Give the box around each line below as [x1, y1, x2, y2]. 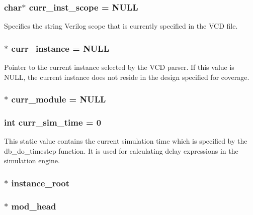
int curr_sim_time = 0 [4, 116, 102, 128]
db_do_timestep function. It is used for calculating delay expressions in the [4, 145, 238, 156]
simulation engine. [4, 155, 60, 166]
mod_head [11, 199, 56, 212]
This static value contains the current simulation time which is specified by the [4, 136, 247, 146]
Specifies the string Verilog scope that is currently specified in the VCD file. [4, 21, 238, 31]
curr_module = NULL [11, 93, 106, 105]
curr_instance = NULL [11, 42, 109, 54]
